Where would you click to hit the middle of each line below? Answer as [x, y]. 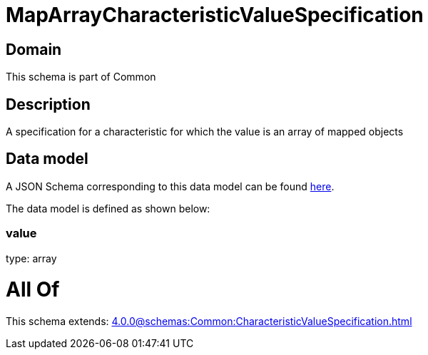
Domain [34, 49]
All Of [33, 290]
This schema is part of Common [81, 77]
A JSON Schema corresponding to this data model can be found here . [170, 186]
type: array [31, 258]
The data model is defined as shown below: [108, 208]
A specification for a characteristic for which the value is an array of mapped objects [205, 132]
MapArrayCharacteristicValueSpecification [215, 15]
